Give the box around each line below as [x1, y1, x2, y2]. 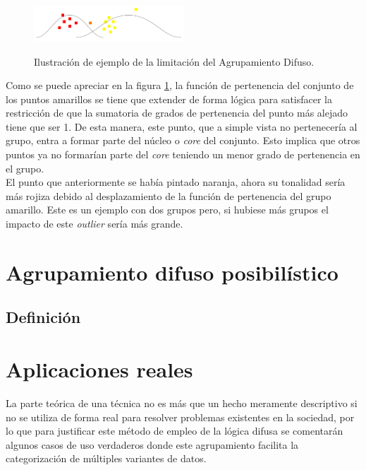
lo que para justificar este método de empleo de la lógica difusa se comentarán [6, 423, 343, 438]
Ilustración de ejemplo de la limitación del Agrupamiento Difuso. [34, 54, 315, 69]
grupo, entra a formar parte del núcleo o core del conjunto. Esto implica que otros [6, 133, 360, 148]
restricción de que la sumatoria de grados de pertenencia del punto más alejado [6, 105, 348, 120]
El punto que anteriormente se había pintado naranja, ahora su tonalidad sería [6, 175, 346, 189]
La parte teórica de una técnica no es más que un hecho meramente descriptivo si [6, 395, 358, 410]
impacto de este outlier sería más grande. [6, 216, 183, 231]
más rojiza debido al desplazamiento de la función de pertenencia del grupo [6, 188, 331, 203]
